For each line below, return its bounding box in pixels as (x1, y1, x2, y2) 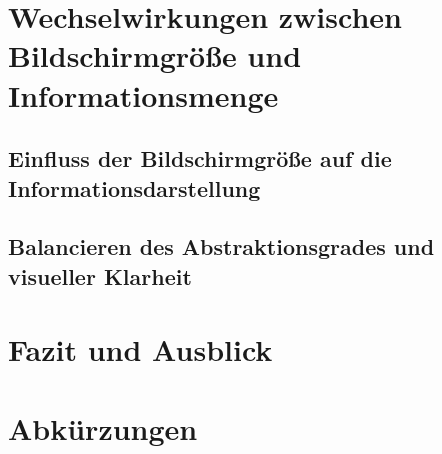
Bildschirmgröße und (8, 35, 302, 76)
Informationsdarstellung (8, 172, 261, 203)
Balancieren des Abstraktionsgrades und (8, 231, 435, 262)
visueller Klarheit (8, 260, 192, 291)
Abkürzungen (8, 407, 198, 448)
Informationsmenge (8, 74, 279, 115)
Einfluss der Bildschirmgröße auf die (8, 143, 392, 174)
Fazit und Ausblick (8, 329, 273, 370)
